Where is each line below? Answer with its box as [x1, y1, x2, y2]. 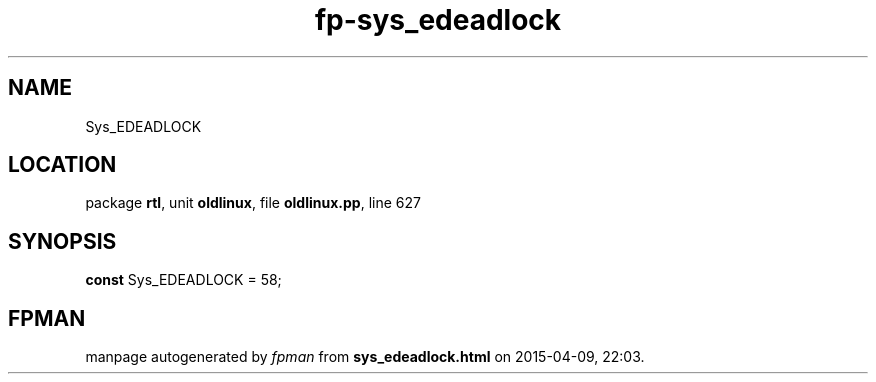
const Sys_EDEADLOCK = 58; [85, 271, 282, 289]
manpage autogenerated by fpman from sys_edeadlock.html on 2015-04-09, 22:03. [85, 348, 645, 366]
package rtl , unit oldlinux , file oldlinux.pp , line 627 [85, 194, 421, 212]
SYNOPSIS [8, 228, 117, 254]
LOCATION [8, 152, 117, 178]
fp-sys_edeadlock [314, 3, 562, 37]
